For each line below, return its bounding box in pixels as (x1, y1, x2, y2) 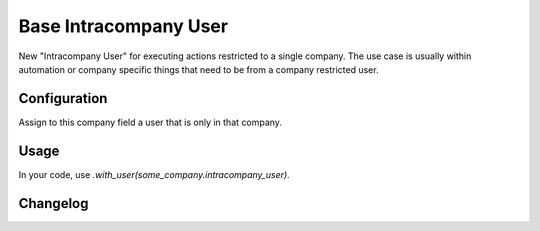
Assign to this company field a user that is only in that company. (18, 116, 282, 128)
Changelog (18, 195, 89, 212)
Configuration (18, 90, 108, 107)
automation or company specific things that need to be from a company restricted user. (18, 63, 379, 75)
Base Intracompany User (18, 15, 229, 37)
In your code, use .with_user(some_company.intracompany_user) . (18, 168, 290, 180)
